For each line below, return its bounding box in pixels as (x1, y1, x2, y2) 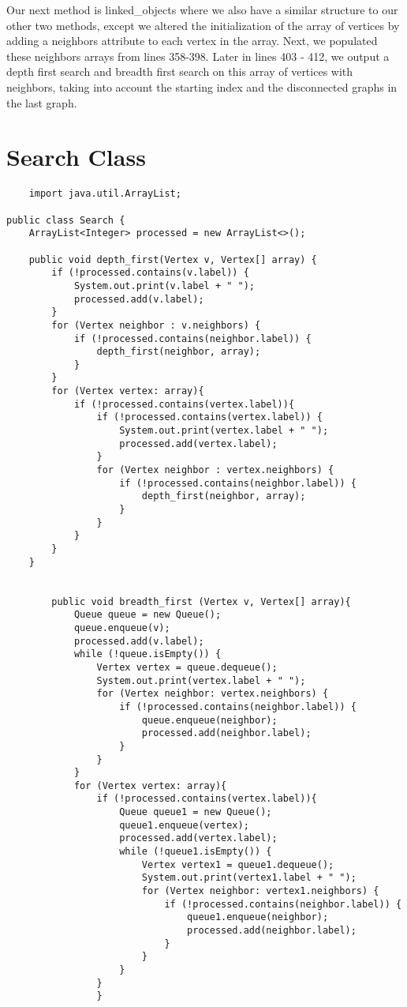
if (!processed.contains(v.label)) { (51, 267, 249, 279)
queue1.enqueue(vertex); (119, 819, 249, 831)
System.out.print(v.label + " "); (73, 280, 255, 291)
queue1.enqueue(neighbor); (187, 911, 329, 923)
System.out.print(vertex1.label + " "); (141, 872, 357, 884)
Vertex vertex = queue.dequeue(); (96, 661, 278, 673)
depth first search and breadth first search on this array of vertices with (6, 63, 353, 80)
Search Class (6, 141, 146, 173)
